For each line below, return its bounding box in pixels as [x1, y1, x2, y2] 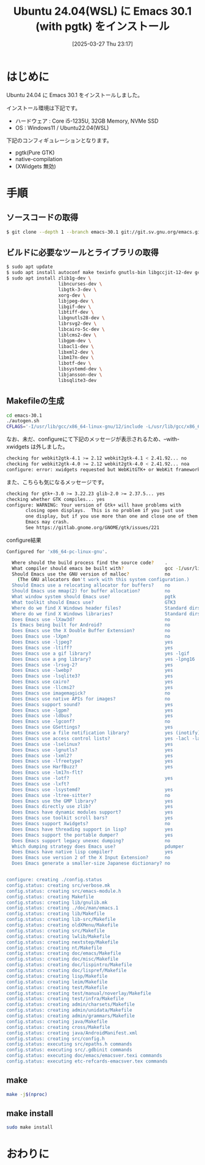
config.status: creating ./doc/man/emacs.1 [6, 905, 119, 911]
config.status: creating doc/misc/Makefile [6, 956, 119, 962]
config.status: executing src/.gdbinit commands [6, 1047, 132, 1053]
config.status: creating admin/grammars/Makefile [6, 1013, 135, 1019]
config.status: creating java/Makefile [6, 1019, 108, 1025]
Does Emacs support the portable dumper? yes [12, 832, 173, 838]
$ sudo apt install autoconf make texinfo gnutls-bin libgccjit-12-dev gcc [6, 270, 203, 276]
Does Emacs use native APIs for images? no [12, 696, 171, 702]
